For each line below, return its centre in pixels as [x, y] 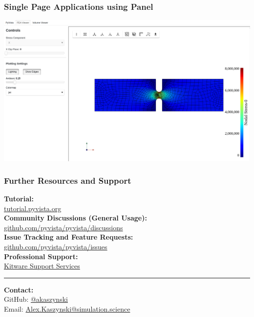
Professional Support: [41, 256]
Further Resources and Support [68, 180]
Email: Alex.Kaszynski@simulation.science [67, 308]
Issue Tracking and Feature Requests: [69, 237]
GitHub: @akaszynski [36, 299]
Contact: [19, 289]
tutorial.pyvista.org [33, 208]
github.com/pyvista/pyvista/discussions [63, 227]
